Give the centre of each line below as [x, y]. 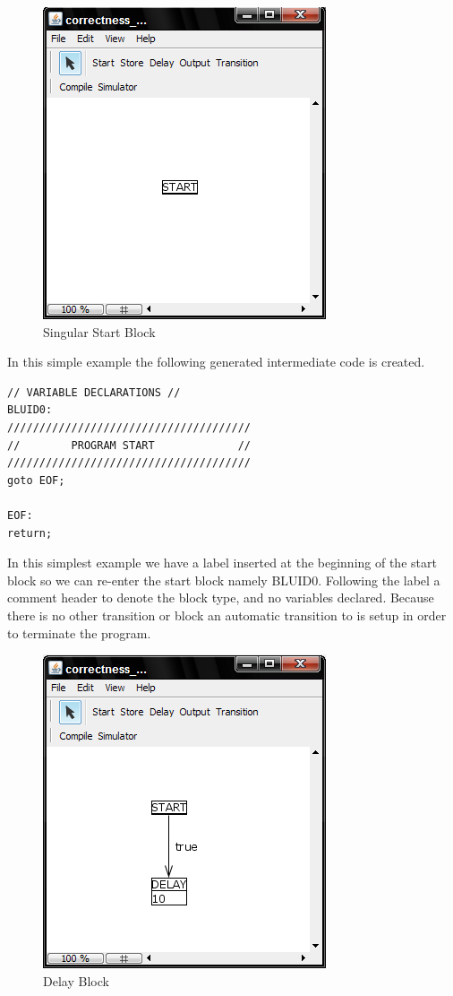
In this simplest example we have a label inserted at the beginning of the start [222, 563]
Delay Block [76, 980]
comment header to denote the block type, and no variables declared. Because [221, 598]
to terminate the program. [79, 632]
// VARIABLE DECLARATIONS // [94, 392]
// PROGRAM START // [129, 445]
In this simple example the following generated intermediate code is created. [216, 362]
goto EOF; [36, 480]
